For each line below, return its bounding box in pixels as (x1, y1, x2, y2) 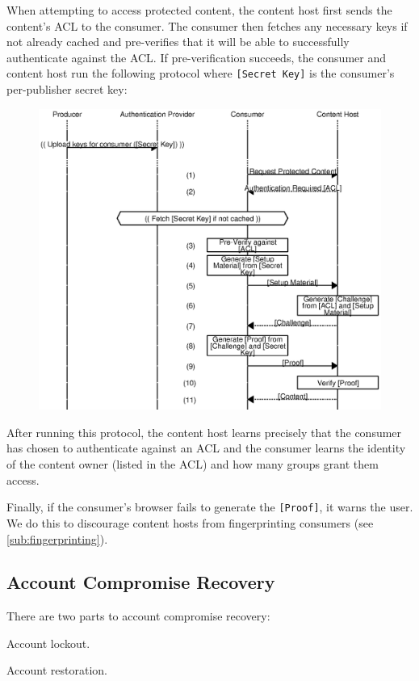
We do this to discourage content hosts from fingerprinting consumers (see (6, 514, 374, 531)
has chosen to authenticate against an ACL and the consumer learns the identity (6, 439, 406, 456)
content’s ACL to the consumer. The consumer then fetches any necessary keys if (6, 17, 408, 34)
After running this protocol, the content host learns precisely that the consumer (6, 423, 402, 440)
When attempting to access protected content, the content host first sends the (6, 2, 392, 18)
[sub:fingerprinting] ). (6, 530, 108, 547)
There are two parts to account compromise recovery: (6, 607, 270, 624)
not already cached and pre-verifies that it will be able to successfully (6, 33, 350, 50)
